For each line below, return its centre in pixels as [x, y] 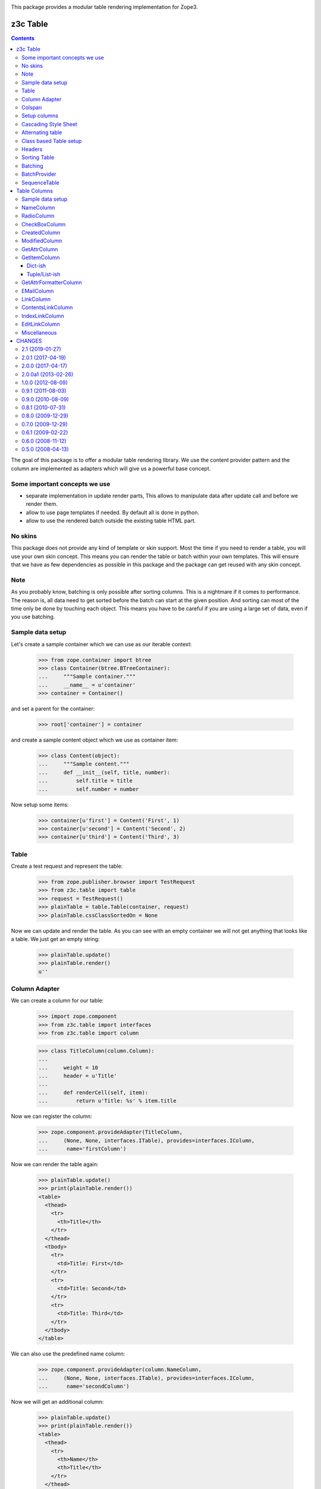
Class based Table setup [52, 141]
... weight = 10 [68, 1067]
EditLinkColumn [41, 324]
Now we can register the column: [51, 1116]
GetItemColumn [41, 258]
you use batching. [33, 617]
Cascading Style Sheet [49, 124]
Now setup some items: [40, 805]
